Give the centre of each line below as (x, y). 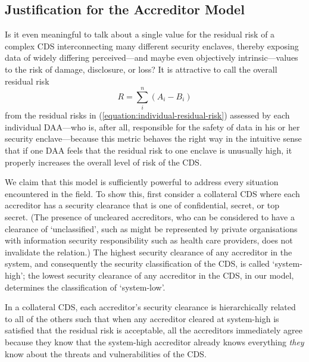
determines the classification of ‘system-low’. (85, 287)
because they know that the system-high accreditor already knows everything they (154, 341)
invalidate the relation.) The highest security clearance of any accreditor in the (149, 252)
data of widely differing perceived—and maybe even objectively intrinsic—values (152, 57)
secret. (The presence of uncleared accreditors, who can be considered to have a (150, 217)
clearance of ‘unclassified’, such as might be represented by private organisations (151, 228)
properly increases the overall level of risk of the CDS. (103, 162)
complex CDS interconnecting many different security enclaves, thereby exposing (152, 46)
